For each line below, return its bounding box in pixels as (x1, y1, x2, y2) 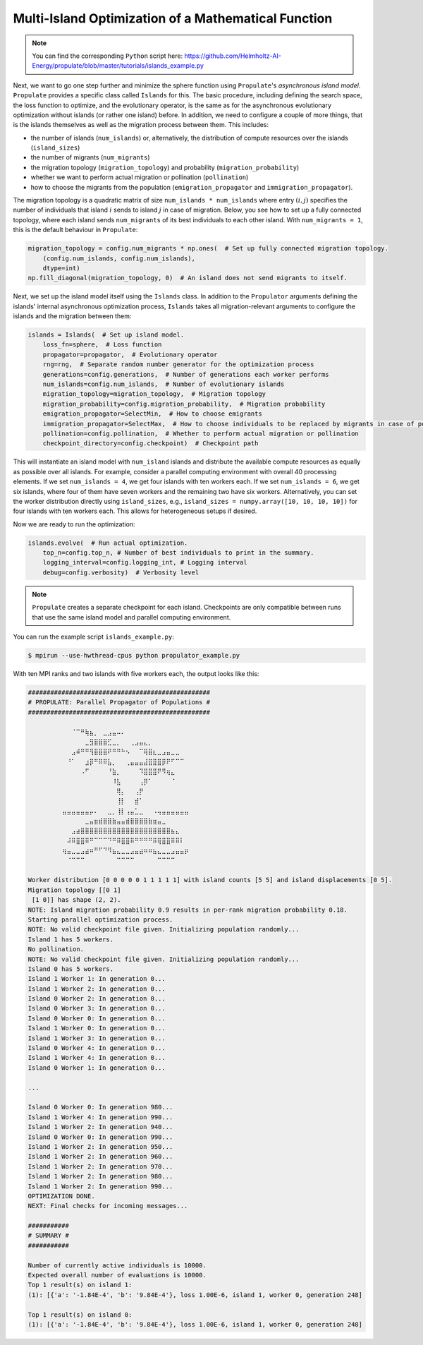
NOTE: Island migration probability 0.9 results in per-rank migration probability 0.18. (27, 905, 348, 914)
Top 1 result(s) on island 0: (27, 1310, 133, 1319)
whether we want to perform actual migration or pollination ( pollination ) (30, 173, 249, 181)
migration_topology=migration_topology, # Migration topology (42, 390, 266, 398)
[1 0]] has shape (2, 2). (32, 896, 121, 904)
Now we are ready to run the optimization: (13, 519, 135, 529)
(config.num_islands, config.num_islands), (42, 254, 195, 263)
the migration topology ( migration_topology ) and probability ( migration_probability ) (30, 163, 300, 171)
